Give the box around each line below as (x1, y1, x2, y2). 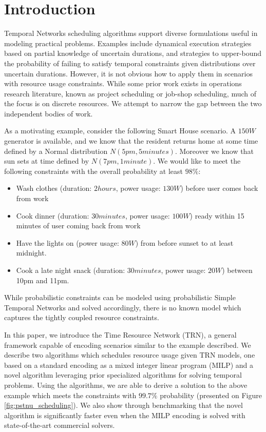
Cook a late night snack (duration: (16, 265, 125, 275)
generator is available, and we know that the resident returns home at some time (4, 135, 258, 146)
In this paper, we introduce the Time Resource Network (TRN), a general (4, 329, 237, 340)
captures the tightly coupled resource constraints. (4, 312, 159, 323)
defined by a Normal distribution (4, 145, 108, 156)
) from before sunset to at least (135, 237, 234, 248)
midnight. (16, 247, 47, 258)
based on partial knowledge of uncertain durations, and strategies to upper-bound (4, 48, 262, 58)
